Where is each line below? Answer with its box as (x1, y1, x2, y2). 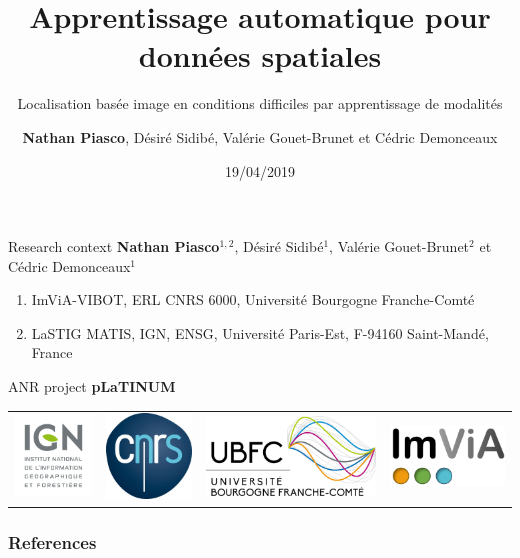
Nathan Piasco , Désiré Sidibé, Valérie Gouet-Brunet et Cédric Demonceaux (22, 126, 498, 147)
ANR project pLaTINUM (8, 376, 176, 397)
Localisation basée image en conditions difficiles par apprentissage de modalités (17, 93, 503, 114)
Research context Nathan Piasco (8, 236, 220, 257)
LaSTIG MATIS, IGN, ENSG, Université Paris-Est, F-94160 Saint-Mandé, (31, 322, 489, 343)
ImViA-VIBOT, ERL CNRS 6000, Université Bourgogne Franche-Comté (31, 289, 475, 310)
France (31, 342, 73, 363)
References (8, 529, 97, 554)
